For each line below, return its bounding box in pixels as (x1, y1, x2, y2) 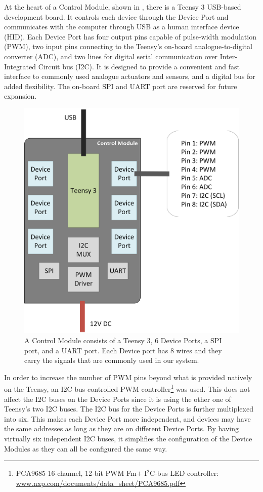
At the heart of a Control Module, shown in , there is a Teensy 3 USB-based (4, 2, 241, 12)
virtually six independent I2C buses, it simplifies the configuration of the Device (4, 433, 252, 443)
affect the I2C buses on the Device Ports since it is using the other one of (4, 393, 231, 404)
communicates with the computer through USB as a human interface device (4, 21, 239, 32)
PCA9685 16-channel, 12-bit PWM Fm (16, 468, 137, 478)
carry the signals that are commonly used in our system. (24, 355, 199, 365)
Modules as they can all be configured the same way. (4, 443, 167, 454)
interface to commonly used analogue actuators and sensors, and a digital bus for (4, 71, 255, 81)
